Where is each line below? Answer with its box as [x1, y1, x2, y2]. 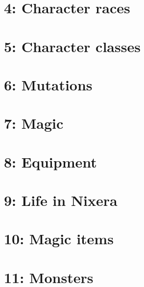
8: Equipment [4, 151, 97, 172]
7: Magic [4, 113, 64, 133]
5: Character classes [4, 36, 141, 56]
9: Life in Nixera [4, 190, 118, 210]
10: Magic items [4, 229, 114, 249]
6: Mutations [4, 74, 93, 94]
